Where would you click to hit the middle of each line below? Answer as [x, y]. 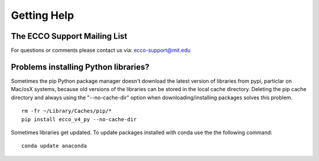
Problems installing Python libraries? [80, 67]
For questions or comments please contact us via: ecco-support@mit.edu [101, 51]
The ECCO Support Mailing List [69, 36]
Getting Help [43, 15]
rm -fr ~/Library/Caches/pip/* [67, 111]
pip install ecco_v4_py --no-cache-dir [79, 119]
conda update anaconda [54, 146]
